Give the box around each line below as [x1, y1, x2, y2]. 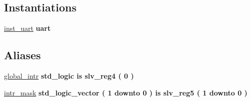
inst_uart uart [4, 23, 51, 33]
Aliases [4, 47, 41, 63]
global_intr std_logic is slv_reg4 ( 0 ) [4, 71, 134, 81]
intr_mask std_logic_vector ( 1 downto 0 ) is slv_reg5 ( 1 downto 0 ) [4, 87, 247, 98]
